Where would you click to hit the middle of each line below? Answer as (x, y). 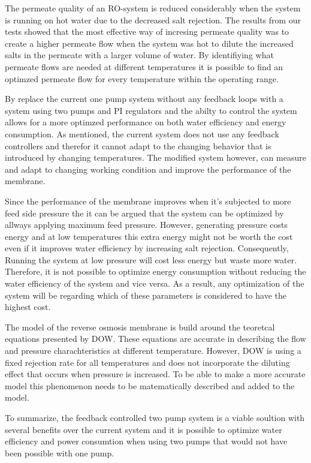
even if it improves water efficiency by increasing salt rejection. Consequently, (147, 248)
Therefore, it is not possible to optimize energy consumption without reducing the (155, 271)
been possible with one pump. (60, 453)
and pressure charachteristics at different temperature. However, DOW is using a (153, 351)
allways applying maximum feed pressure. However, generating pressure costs (147, 225)
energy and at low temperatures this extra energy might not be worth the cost (149, 236)
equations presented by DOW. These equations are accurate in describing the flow (155, 339)
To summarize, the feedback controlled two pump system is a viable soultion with (155, 417)
